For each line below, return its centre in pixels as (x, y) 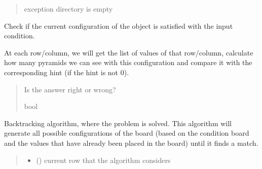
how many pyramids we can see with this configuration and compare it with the (128, 62)
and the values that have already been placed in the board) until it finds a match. (131, 143)
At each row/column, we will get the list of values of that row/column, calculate (129, 52)
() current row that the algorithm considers (103, 160)
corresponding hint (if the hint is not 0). (67, 72)
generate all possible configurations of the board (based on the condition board (127, 133)
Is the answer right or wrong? (70, 89)
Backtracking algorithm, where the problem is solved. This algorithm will (118, 123)
